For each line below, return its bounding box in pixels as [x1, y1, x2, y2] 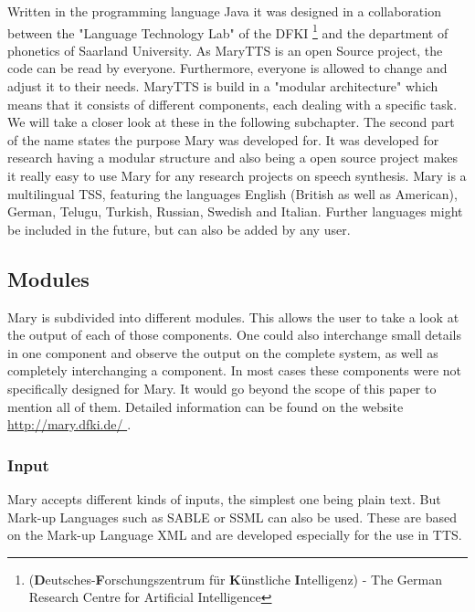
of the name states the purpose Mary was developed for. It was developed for [7, 130, 439, 149]
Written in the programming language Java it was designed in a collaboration [7, 2, 441, 20]
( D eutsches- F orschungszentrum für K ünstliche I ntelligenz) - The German [28, 569, 442, 588]
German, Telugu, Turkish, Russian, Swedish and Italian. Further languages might [7, 202, 463, 221]
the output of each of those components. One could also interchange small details [7, 325, 462, 344]
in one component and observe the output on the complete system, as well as [7, 343, 438, 362]
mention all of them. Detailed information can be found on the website [7, 396, 404, 416]
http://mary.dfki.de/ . [7, 415, 132, 434]
